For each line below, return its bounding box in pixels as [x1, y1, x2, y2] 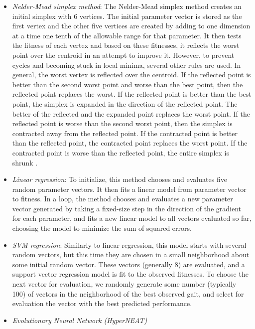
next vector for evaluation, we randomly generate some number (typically [12, 279, 237, 289]
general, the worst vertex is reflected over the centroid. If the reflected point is [12, 69, 251, 80]
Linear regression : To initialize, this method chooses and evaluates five [12, 174, 227, 184]
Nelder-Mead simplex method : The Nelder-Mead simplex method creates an [12, 1, 242, 11]
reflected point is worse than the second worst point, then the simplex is [12, 118, 233, 129]
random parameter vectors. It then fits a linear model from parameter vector [12, 183, 247, 194]
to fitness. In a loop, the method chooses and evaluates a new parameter [12, 193, 233, 204]
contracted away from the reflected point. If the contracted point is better [12, 128, 238, 138]
